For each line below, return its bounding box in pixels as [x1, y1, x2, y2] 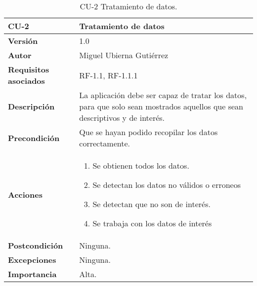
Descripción [8, 101, 55, 112]
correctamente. [79, 138, 130, 149]
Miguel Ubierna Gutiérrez [79, 49, 169, 61]
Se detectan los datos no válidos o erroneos [92, 179, 241, 190]
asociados [8, 75, 45, 86]
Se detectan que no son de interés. [92, 198, 211, 210]
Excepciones [8, 254, 56, 265]
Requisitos [8, 64, 49, 75]
